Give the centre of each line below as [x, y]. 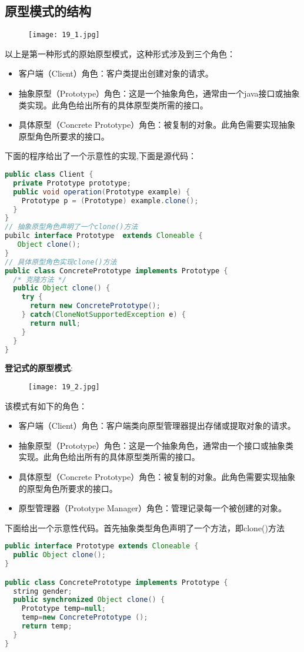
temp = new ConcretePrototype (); [85, 618]
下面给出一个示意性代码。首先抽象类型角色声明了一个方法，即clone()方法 [145, 527]
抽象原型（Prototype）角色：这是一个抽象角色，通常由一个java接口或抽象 [159, 93]
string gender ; [43, 591]
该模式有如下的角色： [46, 406]
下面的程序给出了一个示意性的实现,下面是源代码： [101, 156]
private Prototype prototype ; [72, 183]
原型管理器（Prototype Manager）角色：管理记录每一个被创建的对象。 [153, 508]
